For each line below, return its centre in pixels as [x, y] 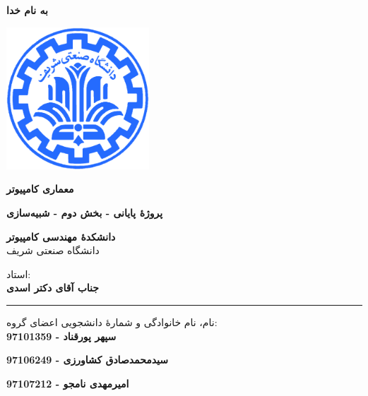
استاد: [19, 274]
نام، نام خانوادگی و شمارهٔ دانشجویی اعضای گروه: [112, 322]
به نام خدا [27, 10]
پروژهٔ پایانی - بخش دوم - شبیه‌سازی [85, 212]
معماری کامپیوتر [40, 189]
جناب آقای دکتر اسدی [53, 288]
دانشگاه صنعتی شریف [53, 250]
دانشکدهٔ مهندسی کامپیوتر [61, 236]
